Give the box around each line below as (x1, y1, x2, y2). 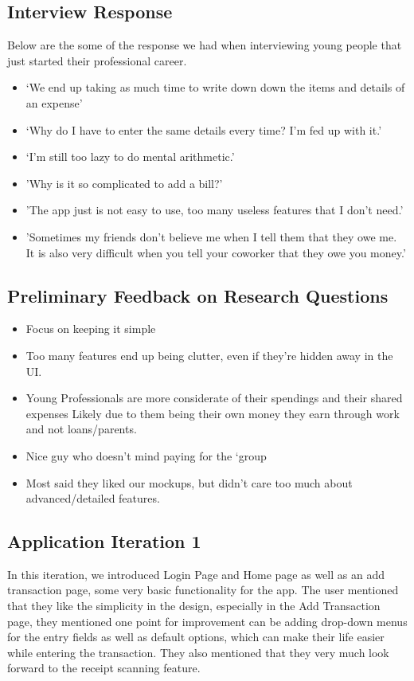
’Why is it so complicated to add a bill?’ (25, 174, 223, 191)
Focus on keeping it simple (25, 320, 156, 337)
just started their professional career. (7, 52, 187, 68)
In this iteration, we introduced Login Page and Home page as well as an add (7, 566, 385, 582)
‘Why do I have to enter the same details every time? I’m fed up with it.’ (25, 121, 382, 138)
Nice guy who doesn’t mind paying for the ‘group (25, 447, 267, 464)
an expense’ (25, 94, 83, 111)
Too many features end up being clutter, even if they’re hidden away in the (25, 346, 393, 363)
